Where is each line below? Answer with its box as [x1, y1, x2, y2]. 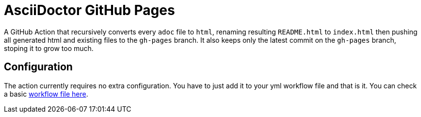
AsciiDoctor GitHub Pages [4, 2, 175, 18]
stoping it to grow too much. [4, 44, 94, 52]
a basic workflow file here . [4, 89, 88, 98]
